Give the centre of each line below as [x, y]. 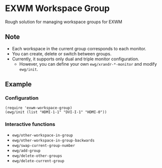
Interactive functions [30, 125]
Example [18, 84]
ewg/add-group [26, 151]
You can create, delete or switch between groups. [62, 54]
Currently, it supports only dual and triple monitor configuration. [75, 59]
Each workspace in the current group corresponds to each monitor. [79, 48]
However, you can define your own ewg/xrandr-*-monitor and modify [88, 64]
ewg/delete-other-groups [37, 156]
